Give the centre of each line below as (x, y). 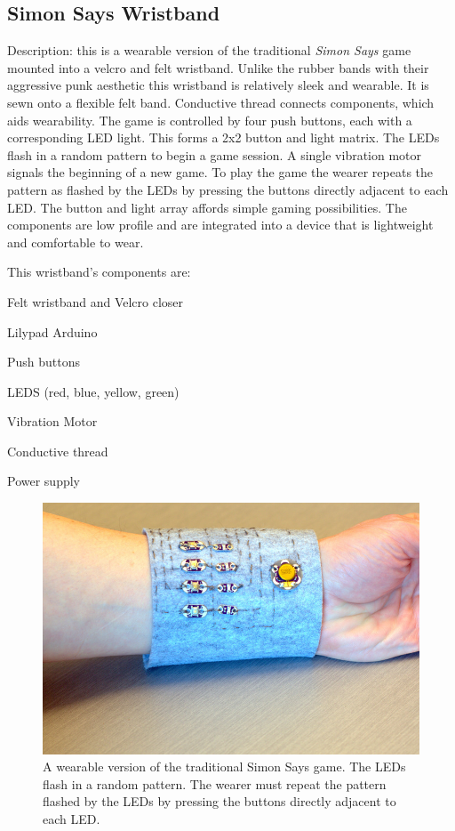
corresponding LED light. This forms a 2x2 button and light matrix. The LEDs (224, 137)
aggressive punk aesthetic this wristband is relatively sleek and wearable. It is (218, 85)
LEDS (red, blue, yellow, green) (93, 391)
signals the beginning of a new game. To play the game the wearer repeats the (220, 172)
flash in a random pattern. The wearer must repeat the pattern (215, 783)
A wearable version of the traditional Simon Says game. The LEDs (224, 766)
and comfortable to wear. (76, 242)
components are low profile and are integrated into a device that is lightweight (220, 225)
